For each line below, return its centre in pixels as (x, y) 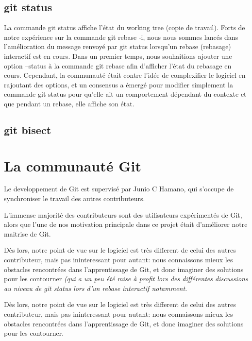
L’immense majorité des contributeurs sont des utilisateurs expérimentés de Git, (123, 214)
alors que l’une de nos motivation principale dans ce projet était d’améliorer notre (126, 224)
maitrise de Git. (27, 233)
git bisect (28, 129)
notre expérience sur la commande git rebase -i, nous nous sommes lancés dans (121, 37)
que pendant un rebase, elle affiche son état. (69, 103)
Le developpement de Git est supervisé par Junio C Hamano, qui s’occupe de (119, 189)
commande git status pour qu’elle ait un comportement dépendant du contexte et (125, 94)
